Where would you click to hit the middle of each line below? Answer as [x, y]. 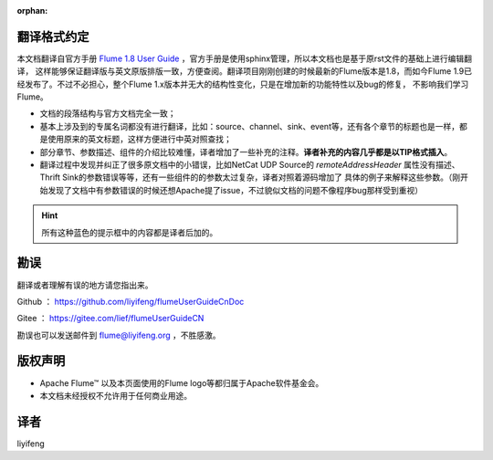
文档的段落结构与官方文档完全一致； [108, 113]
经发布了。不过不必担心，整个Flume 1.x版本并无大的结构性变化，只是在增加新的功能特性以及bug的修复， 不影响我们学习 [243, 84]
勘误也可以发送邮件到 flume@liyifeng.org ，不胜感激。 [119, 335]
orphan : [32, 10]
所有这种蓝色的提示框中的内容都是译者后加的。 [130, 232]
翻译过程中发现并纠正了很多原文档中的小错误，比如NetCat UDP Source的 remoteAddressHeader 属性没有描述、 [250, 165]
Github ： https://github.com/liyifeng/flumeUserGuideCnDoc [131, 301]
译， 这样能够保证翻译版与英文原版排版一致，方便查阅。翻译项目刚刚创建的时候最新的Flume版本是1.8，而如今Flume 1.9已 [244, 71]
